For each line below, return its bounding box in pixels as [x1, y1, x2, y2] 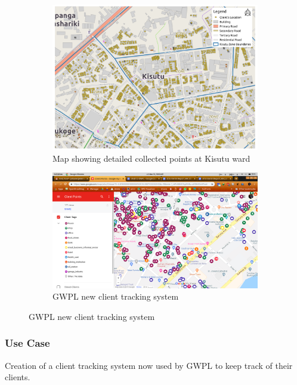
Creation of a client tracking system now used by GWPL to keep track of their [5, 359, 293, 371]
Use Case [5, 335, 50, 350]
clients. [5, 371, 30, 383]
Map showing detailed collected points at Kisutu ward [52, 152, 250, 164]
